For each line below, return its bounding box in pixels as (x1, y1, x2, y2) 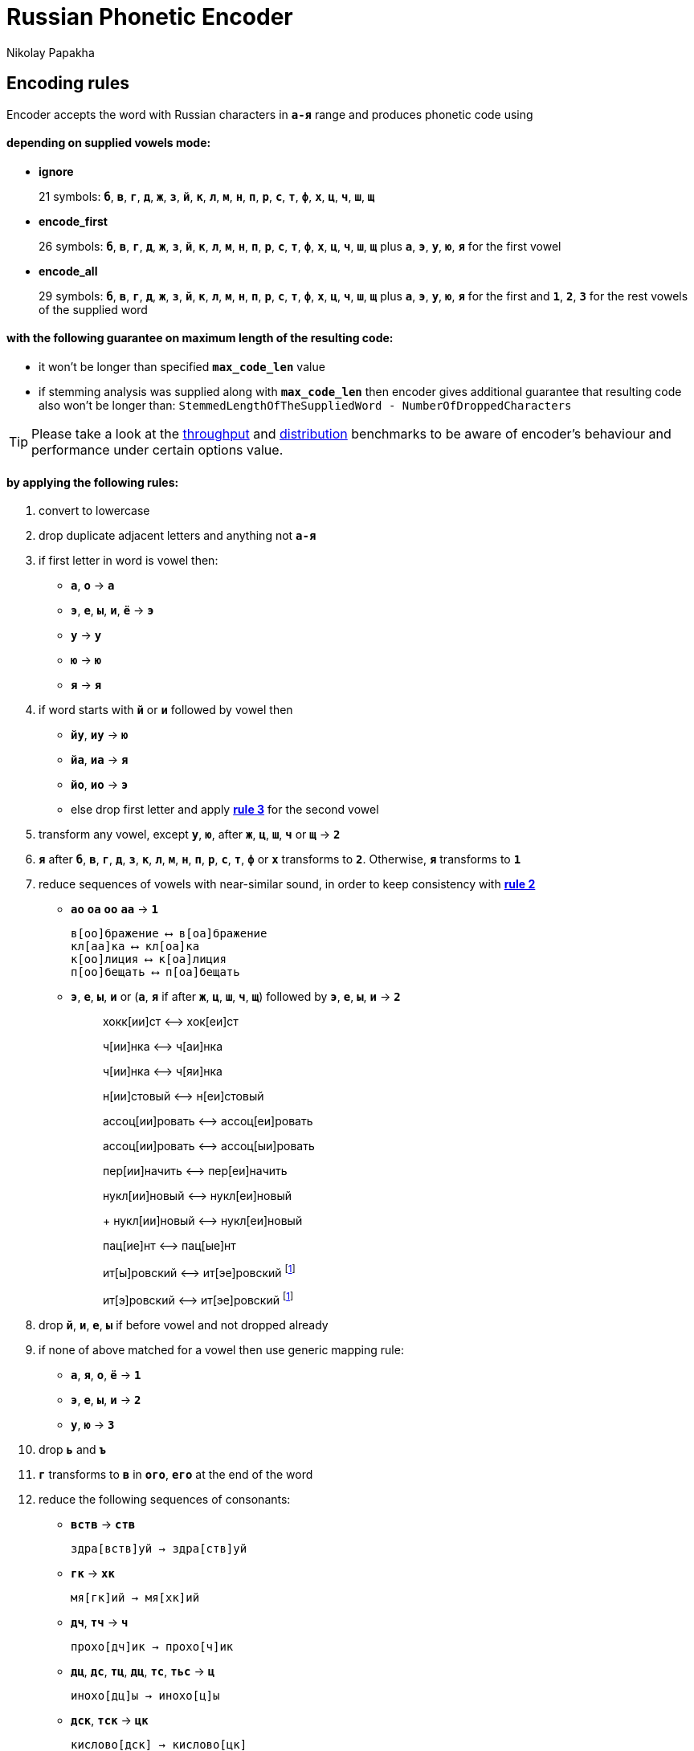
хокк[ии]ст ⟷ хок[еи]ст (103, 1014, 239, 1029)
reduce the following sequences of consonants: (39, 1492, 291, 1506)
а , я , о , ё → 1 (71, 1367, 141, 1382)
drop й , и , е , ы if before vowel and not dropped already (39, 1317, 329, 1332)
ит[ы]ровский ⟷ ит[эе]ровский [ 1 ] (103, 1263, 296, 1280)
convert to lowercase (39, 504, 150, 518)
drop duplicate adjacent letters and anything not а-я (39, 529, 316, 543)
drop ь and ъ (39, 1442, 106, 1456)
